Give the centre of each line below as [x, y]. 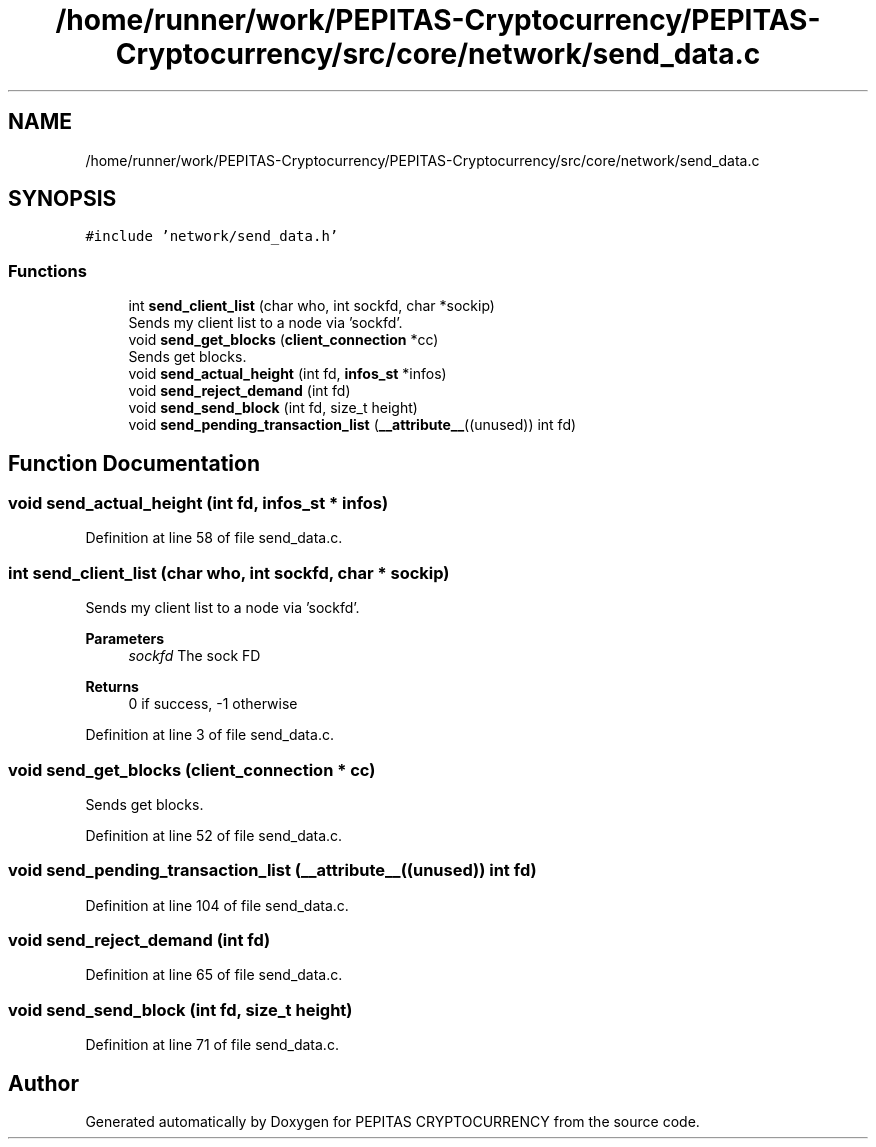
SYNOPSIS [62, 199]
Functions [47, 270]
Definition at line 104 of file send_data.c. [217, 905]
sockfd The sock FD [194, 656]
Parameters [125, 639]
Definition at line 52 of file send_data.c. [214, 835]
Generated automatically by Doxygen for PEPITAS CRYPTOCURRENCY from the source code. [392, 1121]
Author [43, 1083]
